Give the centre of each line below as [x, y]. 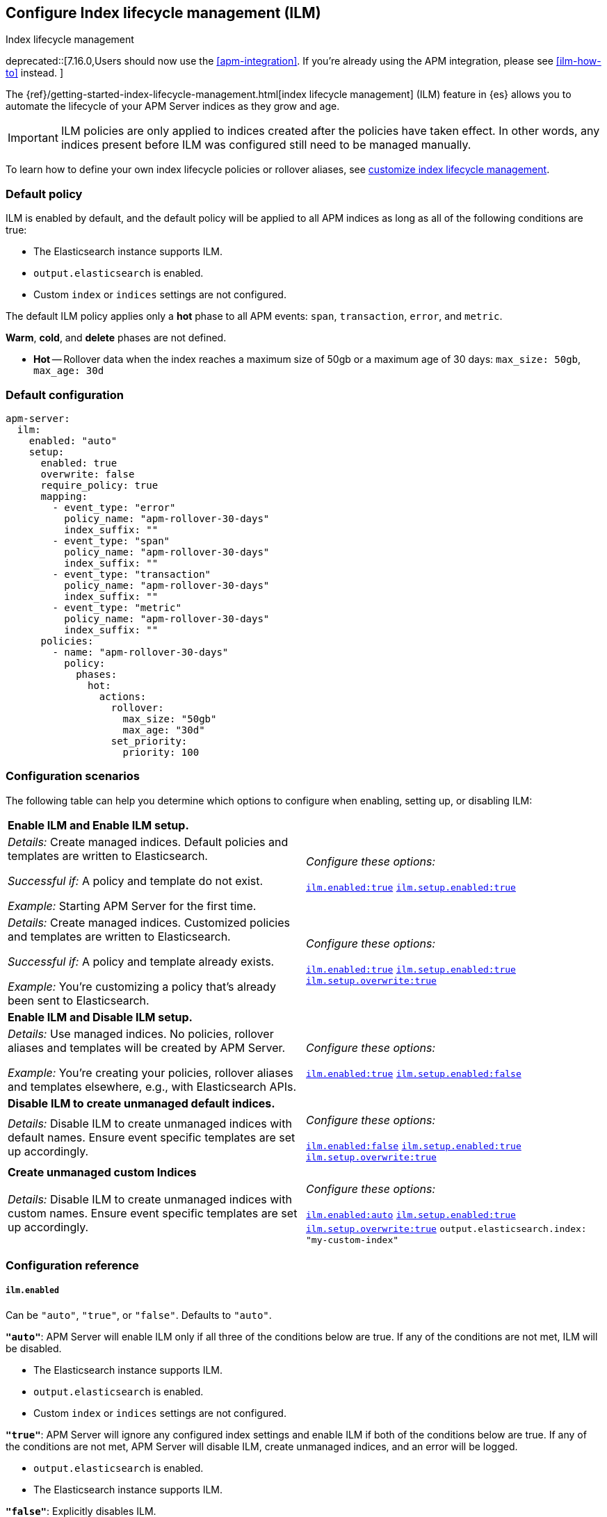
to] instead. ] [35, 73]
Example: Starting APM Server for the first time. [132, 906]
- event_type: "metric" [117, 607]
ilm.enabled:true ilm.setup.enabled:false [414, 1073]
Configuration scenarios [73, 776]
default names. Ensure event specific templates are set [152, 1138]
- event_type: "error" [114, 507]
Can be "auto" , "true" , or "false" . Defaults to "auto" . [139, 1315]
